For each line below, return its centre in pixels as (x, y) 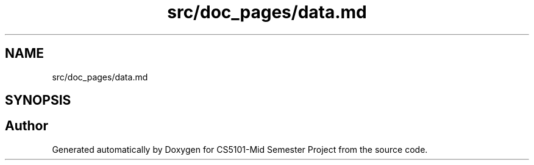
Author (27, 126)
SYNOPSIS (38, 100)
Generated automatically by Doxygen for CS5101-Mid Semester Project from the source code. (240, 149)
